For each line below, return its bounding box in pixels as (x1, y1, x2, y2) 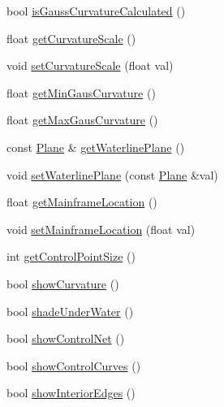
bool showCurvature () (6, 275, 119, 292)
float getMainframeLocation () (6, 193, 157, 210)
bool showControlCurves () (6, 357, 141, 374)
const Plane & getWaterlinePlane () (6, 138, 185, 155)
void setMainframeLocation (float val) (6, 220, 196, 237)
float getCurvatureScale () (6, 29, 136, 46)
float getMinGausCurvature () (6, 84, 156, 101)
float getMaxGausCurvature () (6, 111, 158, 128)
